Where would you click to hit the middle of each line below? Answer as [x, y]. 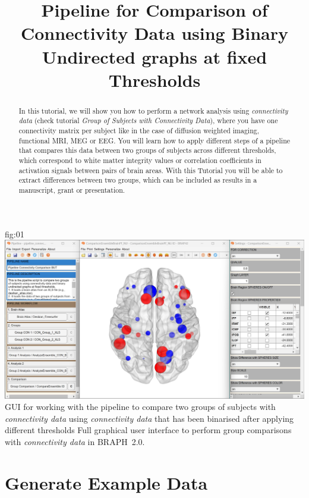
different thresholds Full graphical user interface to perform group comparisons [148, 430]
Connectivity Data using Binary [154, 33]
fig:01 [15, 234]
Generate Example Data [106, 482]
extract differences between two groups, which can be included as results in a [138, 180]
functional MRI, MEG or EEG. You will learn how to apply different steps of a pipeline [154, 140]
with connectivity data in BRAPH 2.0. [75, 441]
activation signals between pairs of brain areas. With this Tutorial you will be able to [151, 170]
